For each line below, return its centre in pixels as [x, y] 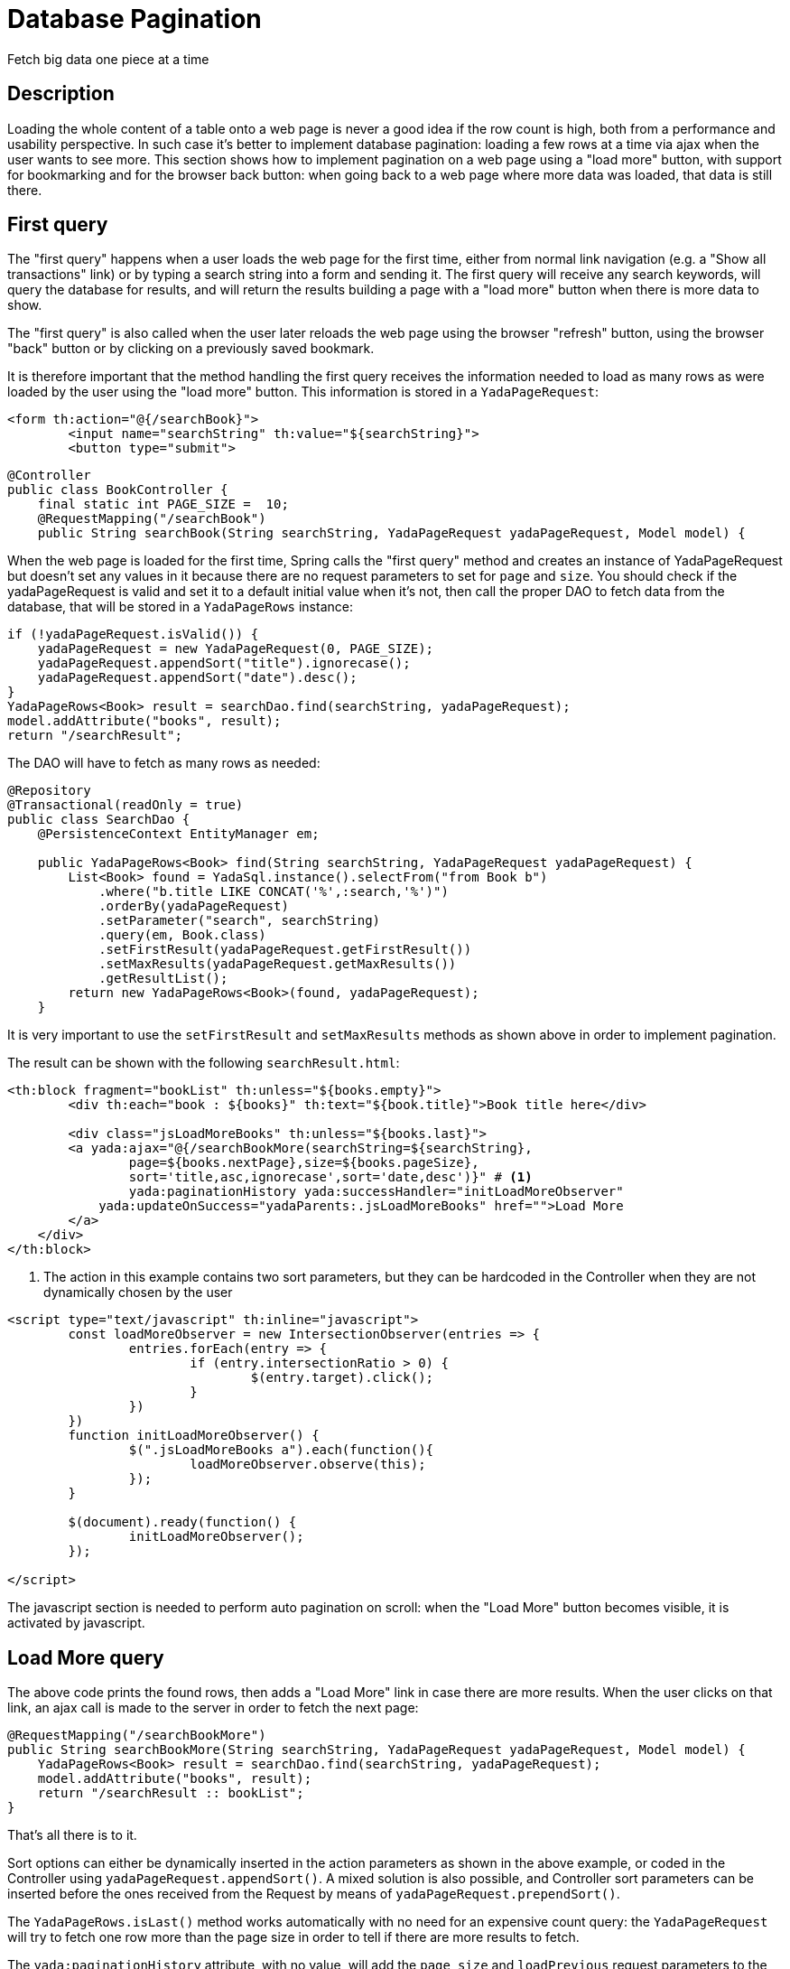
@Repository [49, 791]
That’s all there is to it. [72, 1835]
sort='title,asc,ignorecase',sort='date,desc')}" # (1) [330, 1177]
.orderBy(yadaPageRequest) [194, 906]
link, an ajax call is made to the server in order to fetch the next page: [213, 1708]
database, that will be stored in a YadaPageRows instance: [180, 607]
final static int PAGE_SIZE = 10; [163, 504]
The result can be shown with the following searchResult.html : [204, 1063]
